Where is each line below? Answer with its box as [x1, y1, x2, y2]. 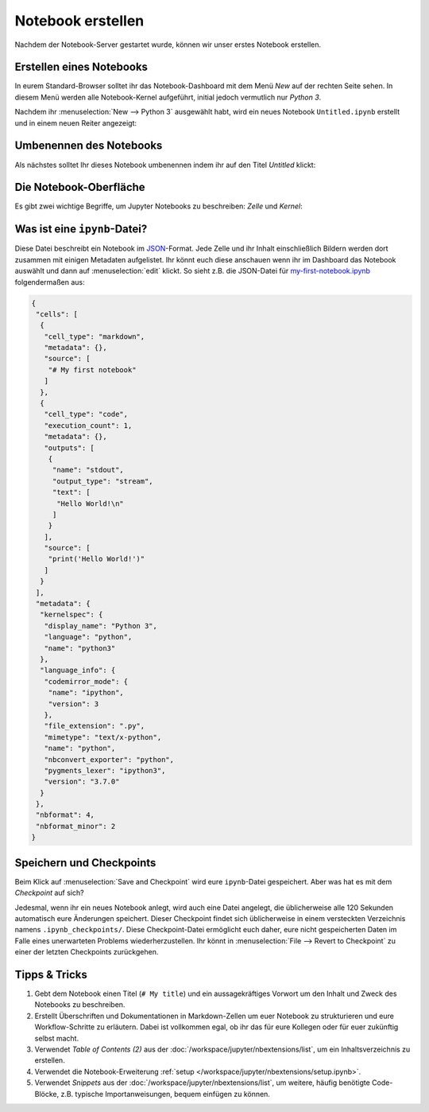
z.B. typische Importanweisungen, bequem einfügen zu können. [60, 1089, 270, 1098]
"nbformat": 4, [36, 811, 95, 819]
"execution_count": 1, [44, 421, 133, 430]
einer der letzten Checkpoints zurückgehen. [14, 947, 159, 957]
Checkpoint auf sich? [14, 888, 84, 898]
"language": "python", [44, 632, 133, 642]
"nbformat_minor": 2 [36, 822, 116, 830]
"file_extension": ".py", [44, 721, 145, 731]
